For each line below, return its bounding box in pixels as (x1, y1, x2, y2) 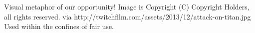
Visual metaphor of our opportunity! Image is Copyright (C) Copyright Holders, (4, 1, 250, 11)
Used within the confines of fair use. (4, 21, 114, 31)
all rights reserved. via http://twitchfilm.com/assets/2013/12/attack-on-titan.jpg (4, 11, 251, 21)
